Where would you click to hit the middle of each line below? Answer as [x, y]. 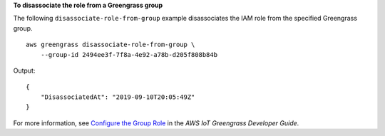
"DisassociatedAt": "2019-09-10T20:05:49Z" [118, 97]
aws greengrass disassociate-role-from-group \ [111, 45]
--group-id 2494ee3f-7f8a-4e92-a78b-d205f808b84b [129, 54]
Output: [24, 70]
